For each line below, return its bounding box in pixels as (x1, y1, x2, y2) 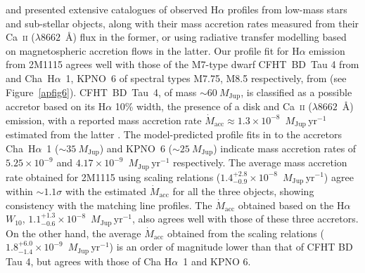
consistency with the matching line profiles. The (6, 197, 212, 212)
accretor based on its (6, 99, 95, 114)
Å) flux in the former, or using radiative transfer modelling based (65, 29, 347, 44)
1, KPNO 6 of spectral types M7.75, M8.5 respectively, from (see (65, 70, 347, 85)
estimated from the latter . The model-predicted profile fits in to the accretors (6, 127, 342, 142)
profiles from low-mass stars (227, 2, 347, 16)
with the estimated (65, 184, 147, 199)
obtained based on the (238, 197, 334, 212)
